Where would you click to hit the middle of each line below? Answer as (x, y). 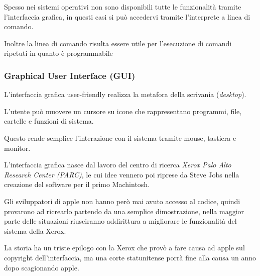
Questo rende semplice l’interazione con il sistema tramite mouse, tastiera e (120, 137)
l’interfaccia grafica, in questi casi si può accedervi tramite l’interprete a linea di (127, 16)
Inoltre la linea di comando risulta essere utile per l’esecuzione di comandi (118, 43)
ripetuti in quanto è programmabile (58, 53)
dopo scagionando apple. (42, 267)
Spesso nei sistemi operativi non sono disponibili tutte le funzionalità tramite (123, 7)
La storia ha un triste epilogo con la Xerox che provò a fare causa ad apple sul (124, 248)
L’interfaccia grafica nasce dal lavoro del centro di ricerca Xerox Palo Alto (118, 165)
